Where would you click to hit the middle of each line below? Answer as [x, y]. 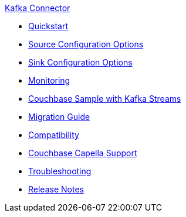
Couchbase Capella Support [83, 153]
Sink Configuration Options [80, 62]
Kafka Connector [38, 8]
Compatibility [54, 135]
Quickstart [48, 26]
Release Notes [56, 189]
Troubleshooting [60, 171]
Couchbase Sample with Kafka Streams [105, 99]
